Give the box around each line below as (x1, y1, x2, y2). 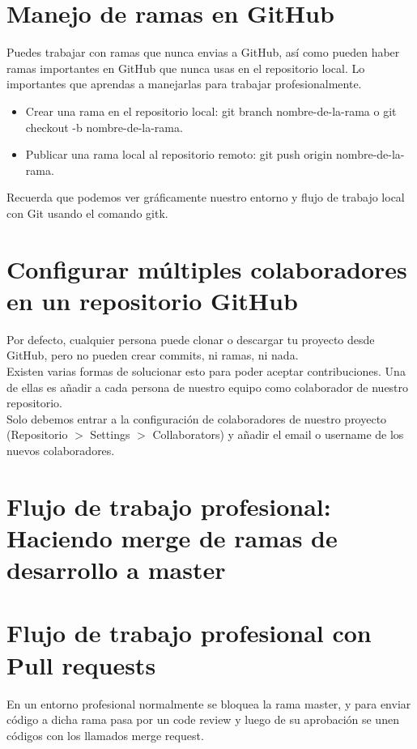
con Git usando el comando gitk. (6, 204, 168, 221)
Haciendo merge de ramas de (6, 521, 338, 554)
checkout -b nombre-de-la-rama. (25, 118, 183, 135)
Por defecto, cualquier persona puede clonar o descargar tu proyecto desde (6, 330, 375, 347)
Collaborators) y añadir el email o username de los (152, 426, 404, 443)
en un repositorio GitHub (6, 283, 298, 317)
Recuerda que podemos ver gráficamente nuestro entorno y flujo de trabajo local (6, 189, 405, 206)
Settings (90, 426, 130, 443)
